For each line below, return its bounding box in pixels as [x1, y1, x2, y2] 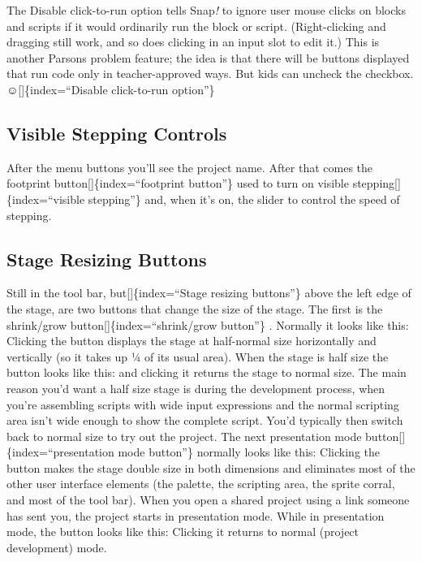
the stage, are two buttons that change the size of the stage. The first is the [6, 300, 383, 317]
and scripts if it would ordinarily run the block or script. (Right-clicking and [6, 17, 386, 34]
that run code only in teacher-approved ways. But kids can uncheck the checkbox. [6, 65, 414, 82]
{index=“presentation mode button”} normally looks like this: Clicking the [6, 443, 381, 460]
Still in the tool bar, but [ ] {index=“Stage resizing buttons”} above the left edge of [6, 284, 411, 301]
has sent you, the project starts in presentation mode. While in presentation [6, 507, 385, 524]
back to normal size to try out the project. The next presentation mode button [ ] [6, 427, 406, 444]
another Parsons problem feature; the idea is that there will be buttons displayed [6, 49, 410, 66]
